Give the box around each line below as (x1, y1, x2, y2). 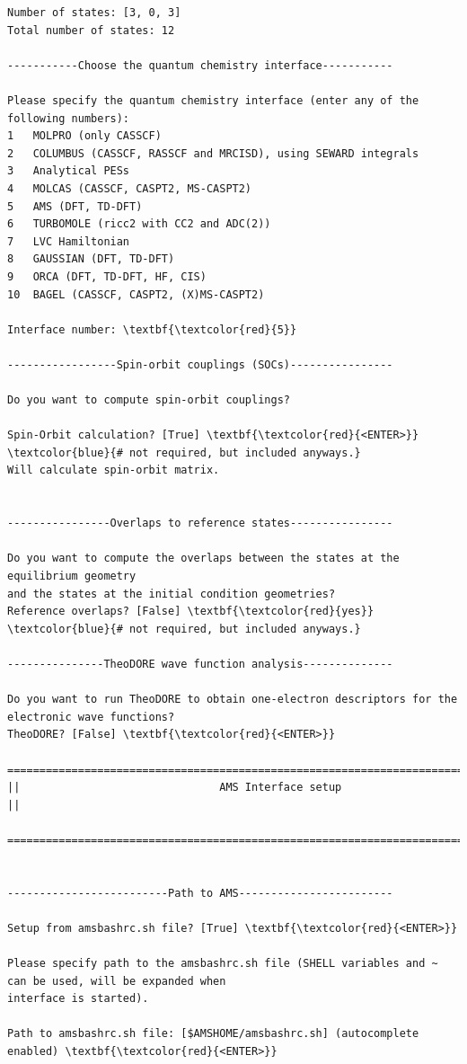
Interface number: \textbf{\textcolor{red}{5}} (7, 323, 297, 336)
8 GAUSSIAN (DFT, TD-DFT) (7, 253, 175, 266)
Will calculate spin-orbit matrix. (7, 464, 220, 477)
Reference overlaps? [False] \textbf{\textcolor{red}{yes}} (7, 605, 374, 618)
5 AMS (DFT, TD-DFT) (7, 199, 143, 213)
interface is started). (7, 992, 149, 1006)
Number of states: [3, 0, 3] (7, 6, 181, 19)
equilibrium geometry (7, 570, 137, 582)
